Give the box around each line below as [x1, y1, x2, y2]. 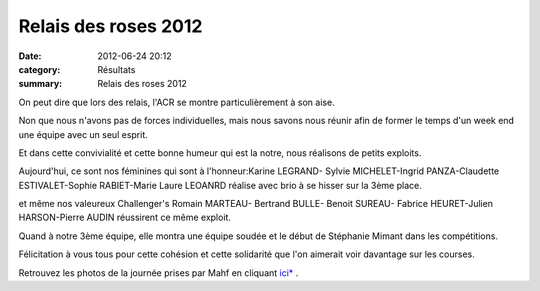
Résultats [97, 63, 136, 75]
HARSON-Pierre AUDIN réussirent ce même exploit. [18, 211, 232, 224]
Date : [18, 50, 42, 62]
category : [18, 63, 61, 75]
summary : [18, 78, 63, 90]
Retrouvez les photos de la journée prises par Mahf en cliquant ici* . [18, 266, 299, 279]
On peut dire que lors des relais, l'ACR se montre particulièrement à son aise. [18, 96, 335, 108]
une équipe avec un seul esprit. [18, 128, 149, 140]
